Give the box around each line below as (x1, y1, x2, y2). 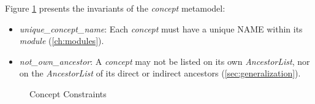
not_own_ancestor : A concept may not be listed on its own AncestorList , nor (19, 54, 310, 67)
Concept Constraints (29, 87, 107, 100)
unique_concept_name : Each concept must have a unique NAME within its (19, 22, 303, 35)
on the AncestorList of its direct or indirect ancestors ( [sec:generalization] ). (19, 67, 301, 80)
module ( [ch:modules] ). (19, 34, 104, 47)
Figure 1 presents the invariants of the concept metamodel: (5, 2, 226, 14)
